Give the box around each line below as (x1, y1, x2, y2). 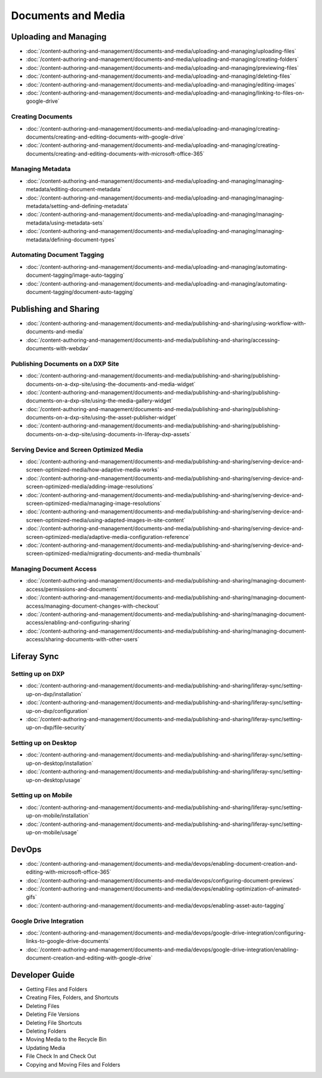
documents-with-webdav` (26, 344, 90, 352)
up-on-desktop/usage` (26, 776, 82, 783)
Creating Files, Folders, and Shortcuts (26, 994, 119, 1001)
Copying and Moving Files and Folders (26, 1061, 120, 1068)
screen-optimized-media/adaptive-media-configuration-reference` (26, 533, 191, 540)
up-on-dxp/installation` (26, 690, 83, 697)
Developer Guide (11, 970, 75, 980)
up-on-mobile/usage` (26, 828, 79, 836)
